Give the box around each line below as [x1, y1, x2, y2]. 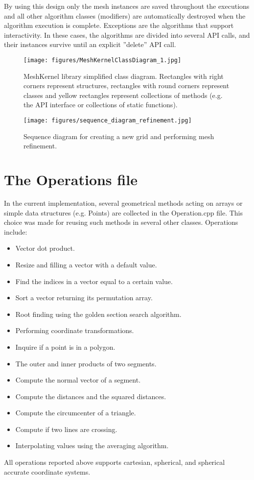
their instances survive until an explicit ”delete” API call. [4, 39, 176, 49]
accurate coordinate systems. [4, 466, 91, 477]
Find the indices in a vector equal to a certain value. [15, 276, 173, 286]
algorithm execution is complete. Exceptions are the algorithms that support [4, 20, 234, 30]
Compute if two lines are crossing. [15, 424, 117, 434]
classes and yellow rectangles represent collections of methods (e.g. [23, 90, 223, 100]
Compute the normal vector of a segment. [15, 375, 141, 385]
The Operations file [4, 169, 138, 190]
